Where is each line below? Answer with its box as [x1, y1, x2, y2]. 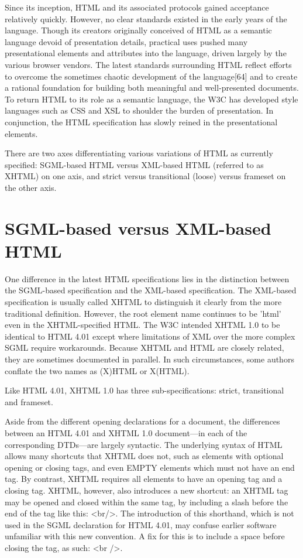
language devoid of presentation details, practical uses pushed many [5, 35, 248, 47]
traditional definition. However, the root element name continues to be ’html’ [5, 307, 281, 319]
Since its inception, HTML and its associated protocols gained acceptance [5, 1, 269, 13]
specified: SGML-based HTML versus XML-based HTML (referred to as [5, 158, 264, 170]
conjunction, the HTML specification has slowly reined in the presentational [5, 115, 278, 128]
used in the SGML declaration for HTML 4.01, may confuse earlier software [5, 518, 277, 530]
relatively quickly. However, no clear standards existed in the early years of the [5, 12, 287, 25]
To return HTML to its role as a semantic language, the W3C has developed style [5, 93, 298, 105]
